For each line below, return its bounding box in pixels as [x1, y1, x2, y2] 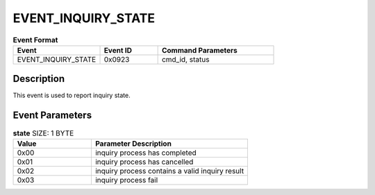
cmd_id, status [161, 54, 210, 64]
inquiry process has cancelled [94, 157, 194, 167]
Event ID [103, 45, 132, 55]
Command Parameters [161, 45, 237, 55]
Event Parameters [12, 110, 92, 121]
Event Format [12, 35, 58, 44]
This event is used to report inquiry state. [12, 91, 131, 100]
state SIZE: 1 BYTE [12, 128, 74, 138]
